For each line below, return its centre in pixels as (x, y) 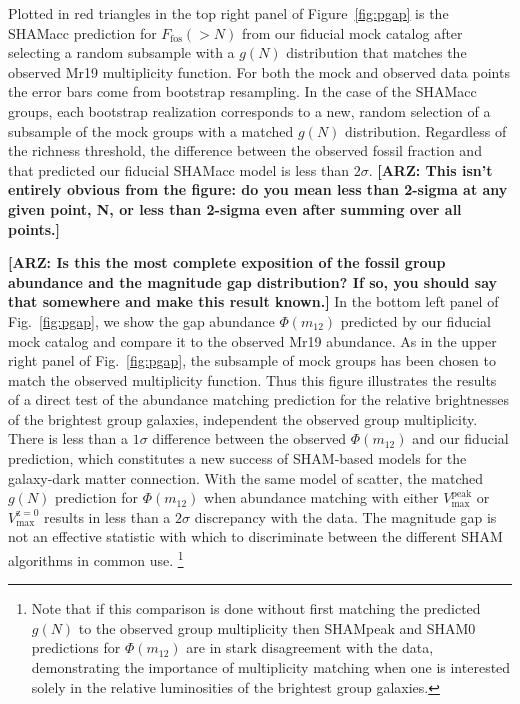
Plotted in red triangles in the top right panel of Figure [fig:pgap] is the (228, 13)
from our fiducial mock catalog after (352, 32)
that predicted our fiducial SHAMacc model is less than (178, 169)
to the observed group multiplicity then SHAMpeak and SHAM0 (277, 627)
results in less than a (107, 516)
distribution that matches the (376, 52)
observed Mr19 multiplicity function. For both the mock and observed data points (259, 71)
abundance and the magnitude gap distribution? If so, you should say (253, 281)
